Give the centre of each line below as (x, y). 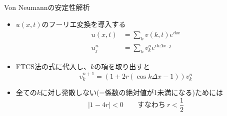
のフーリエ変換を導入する (84, 24)
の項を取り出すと (122, 66)
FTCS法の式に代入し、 (53, 66)
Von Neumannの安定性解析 (47, 7)
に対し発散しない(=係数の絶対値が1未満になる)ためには (132, 92)
